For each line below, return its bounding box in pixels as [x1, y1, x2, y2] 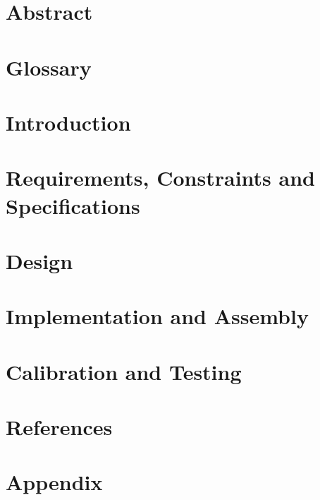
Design [6, 246, 73, 275]
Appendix [6, 468, 103, 496]
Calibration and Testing [6, 357, 242, 386]
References [6, 412, 113, 441]
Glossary [6, 52, 92, 81]
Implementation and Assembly [6, 302, 309, 331]
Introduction [6, 107, 131, 136]
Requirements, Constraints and [6, 163, 315, 192]
